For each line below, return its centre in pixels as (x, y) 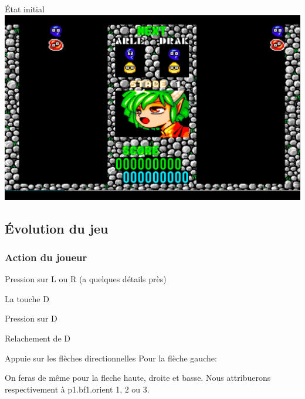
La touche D (27, 298)
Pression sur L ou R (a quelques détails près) (86, 279)
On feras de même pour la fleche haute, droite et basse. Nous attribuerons (138, 378)
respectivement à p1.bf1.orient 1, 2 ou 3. (77, 389)
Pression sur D (31, 318)
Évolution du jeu (57, 228)
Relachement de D (38, 338)
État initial (25, 9)
